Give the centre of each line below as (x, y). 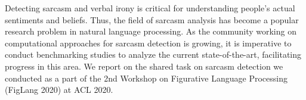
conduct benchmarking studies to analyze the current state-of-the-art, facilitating (153, 54)
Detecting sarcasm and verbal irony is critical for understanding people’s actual (150, 8)
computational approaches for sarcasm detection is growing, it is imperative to (148, 43)
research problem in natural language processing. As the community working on (151, 31)
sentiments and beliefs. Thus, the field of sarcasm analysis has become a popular (152, 19)
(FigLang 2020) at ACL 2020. (59, 90)
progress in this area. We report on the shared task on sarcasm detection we (144, 66)
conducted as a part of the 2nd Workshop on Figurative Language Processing (146, 78)
